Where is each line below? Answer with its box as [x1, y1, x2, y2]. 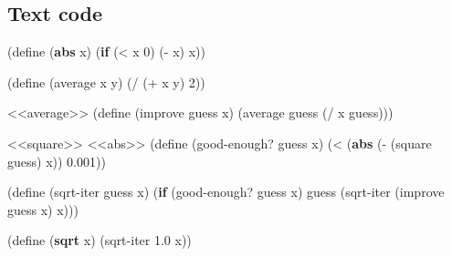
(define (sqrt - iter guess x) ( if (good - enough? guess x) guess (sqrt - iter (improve [7, 182, 445, 201]
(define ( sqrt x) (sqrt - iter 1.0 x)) [7, 230, 192, 250]
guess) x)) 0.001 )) [7, 151, 106, 170]
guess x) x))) [7, 200, 79, 219]
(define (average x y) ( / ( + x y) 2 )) [7, 72, 205, 91]
